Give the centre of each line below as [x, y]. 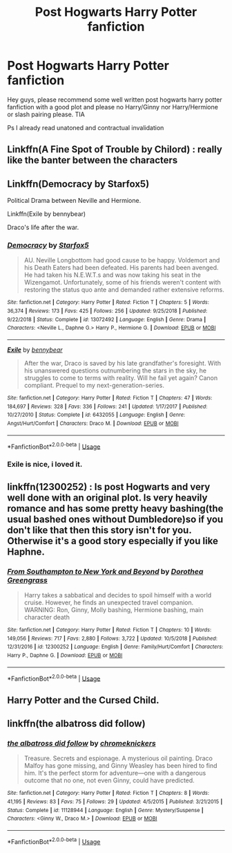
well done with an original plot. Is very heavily [107, 497]
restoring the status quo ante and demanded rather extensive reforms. [124, 290]
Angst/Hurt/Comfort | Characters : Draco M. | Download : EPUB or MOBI [93, 424]
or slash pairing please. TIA [46, 114]
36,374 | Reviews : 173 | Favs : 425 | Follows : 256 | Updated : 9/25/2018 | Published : [107, 311]
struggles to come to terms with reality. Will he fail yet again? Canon [121, 378]
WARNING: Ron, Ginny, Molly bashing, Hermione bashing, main [114, 609]
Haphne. [26, 551]
